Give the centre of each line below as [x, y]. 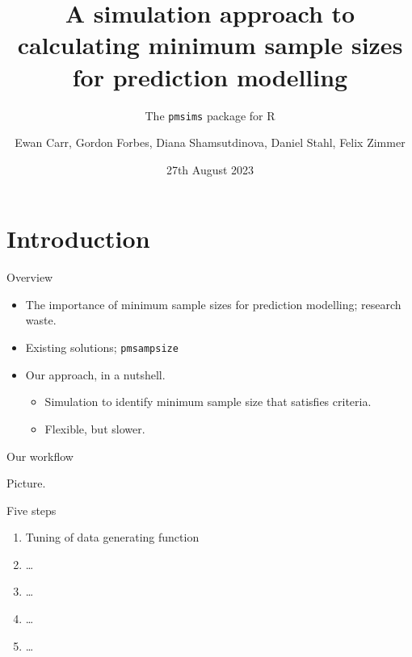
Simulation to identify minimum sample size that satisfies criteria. [208, 402]
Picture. [26, 483]
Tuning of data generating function [112, 537]
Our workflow [40, 456]
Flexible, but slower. [95, 428]
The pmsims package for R [210, 115]
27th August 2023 [210, 169]
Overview [30, 277]
